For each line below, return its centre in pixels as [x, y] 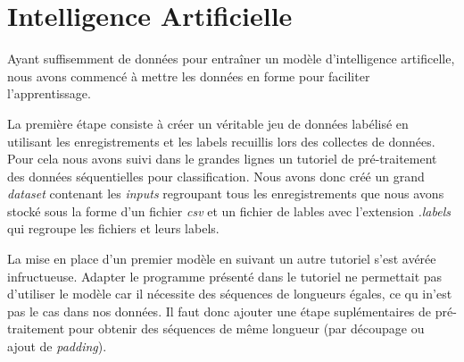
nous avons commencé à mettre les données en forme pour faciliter [189, 76]
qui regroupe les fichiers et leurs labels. [113, 228]
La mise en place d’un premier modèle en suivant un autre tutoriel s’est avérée [222, 259]
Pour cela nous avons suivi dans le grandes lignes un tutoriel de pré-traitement [222, 159]
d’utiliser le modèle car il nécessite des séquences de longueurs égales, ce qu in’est [230, 294]
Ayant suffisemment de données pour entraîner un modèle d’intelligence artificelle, [231, 59]
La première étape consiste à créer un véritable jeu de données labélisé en [208, 123]
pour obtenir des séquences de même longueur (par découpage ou [246, 328]
